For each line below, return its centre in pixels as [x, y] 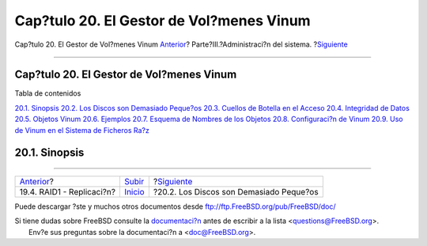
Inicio [134, 192]
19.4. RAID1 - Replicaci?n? [68, 192]
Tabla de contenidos [48, 93]
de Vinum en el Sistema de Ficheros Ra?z [82, 130]
